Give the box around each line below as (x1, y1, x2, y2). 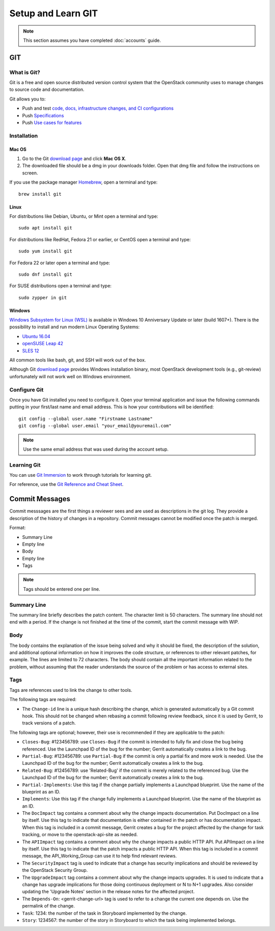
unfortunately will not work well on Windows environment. (9, 373, 131, 379)
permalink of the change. (22, 903, 75, 909)
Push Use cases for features (22, 120, 82, 126)
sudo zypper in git (18, 295, 67, 300)
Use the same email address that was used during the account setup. (23, 446, 169, 452)
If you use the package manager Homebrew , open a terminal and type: (9, 179, 158, 186)
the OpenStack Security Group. (22, 867, 88, 873)
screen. (22, 170, 38, 176)
